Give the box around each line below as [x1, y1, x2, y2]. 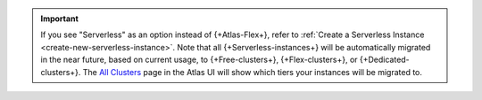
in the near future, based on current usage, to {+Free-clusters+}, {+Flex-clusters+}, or [40, 54, 358, 65]
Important [40, 13, 79, 24]
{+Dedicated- [359, 54, 410, 65]
